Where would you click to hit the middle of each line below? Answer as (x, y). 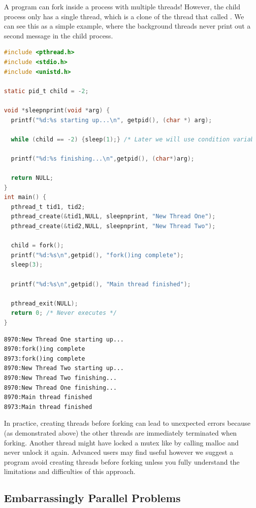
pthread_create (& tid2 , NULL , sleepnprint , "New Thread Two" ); (113, 226)
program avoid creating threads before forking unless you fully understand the (122, 461)
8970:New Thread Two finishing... (61, 378)
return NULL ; (32, 178)
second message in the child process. (59, 35)
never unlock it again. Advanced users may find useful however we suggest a (119, 452)
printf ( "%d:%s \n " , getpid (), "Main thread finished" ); (101, 284)
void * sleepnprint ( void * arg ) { (57, 110)
